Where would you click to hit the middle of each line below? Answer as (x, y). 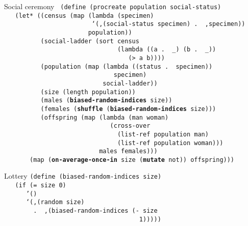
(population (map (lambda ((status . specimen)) (127, 66)
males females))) (128, 151)
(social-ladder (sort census (90, 41)
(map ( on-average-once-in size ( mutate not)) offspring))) (132, 160)
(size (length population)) (88, 92)
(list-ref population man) (163, 134)
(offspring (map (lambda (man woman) (105, 117)
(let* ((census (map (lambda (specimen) (84, 16)
